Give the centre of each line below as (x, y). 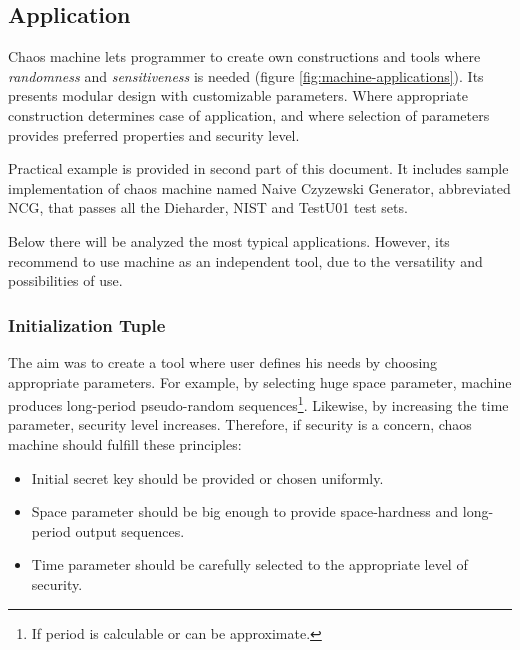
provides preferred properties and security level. (154, 134)
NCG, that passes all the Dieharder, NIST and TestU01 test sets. (208, 207)
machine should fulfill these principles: (125, 443)
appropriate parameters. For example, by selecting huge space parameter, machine (260, 381)
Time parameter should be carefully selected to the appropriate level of (249, 564)
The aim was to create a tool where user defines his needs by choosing (223, 361)
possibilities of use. (65, 280)
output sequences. (130, 530)
